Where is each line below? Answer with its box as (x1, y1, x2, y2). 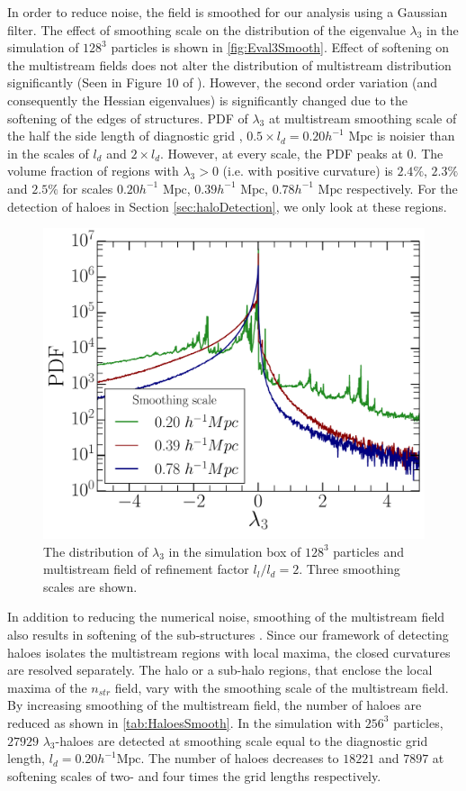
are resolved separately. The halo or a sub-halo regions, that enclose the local (7, 660, 433, 679)
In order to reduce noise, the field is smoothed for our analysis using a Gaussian (7, 3, 448, 21)
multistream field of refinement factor (43, 559, 249, 578)
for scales (62, 178, 113, 197)
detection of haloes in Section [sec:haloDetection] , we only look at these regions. (7, 196, 447, 215)
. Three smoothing (299, 559, 400, 578)
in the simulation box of (168, 541, 301, 560)
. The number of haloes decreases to (140, 749, 339, 768)
